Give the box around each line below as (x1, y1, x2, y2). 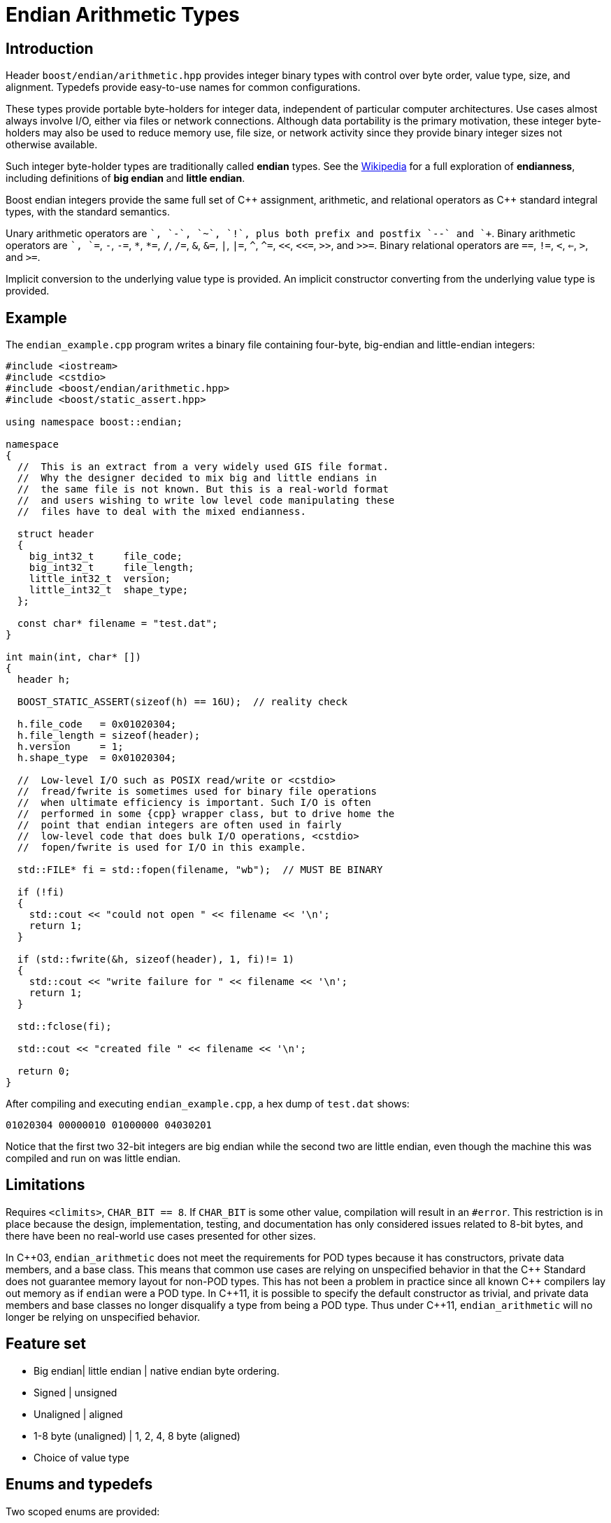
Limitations (6, 1176, 85, 1194)
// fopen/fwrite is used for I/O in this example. (17, 842, 306, 853)
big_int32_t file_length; (29, 562, 194, 574)
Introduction (6, 39, 94, 57)
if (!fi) (17, 886, 65, 898)
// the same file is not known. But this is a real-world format (17, 483, 389, 495)
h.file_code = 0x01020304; (17, 718, 177, 730)
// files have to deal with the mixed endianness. (17, 506, 306, 518)
